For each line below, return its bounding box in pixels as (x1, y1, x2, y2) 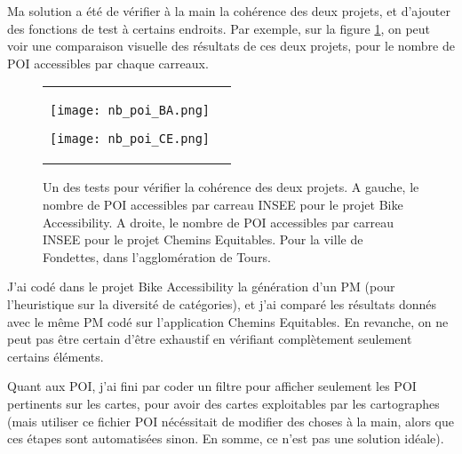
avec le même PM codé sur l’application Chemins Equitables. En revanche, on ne (7, 312, 449, 331)
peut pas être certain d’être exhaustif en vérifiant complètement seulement (7, 330, 412, 348)
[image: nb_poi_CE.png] (50, 131, 211, 147)
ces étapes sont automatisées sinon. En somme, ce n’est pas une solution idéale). (7, 429, 444, 448)
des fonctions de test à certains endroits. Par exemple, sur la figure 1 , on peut (7, 19, 431, 37)
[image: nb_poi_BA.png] (50, 103, 211, 118)
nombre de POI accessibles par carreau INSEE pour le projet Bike (43, 195, 403, 213)
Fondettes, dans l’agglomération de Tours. (43, 247, 271, 266)
